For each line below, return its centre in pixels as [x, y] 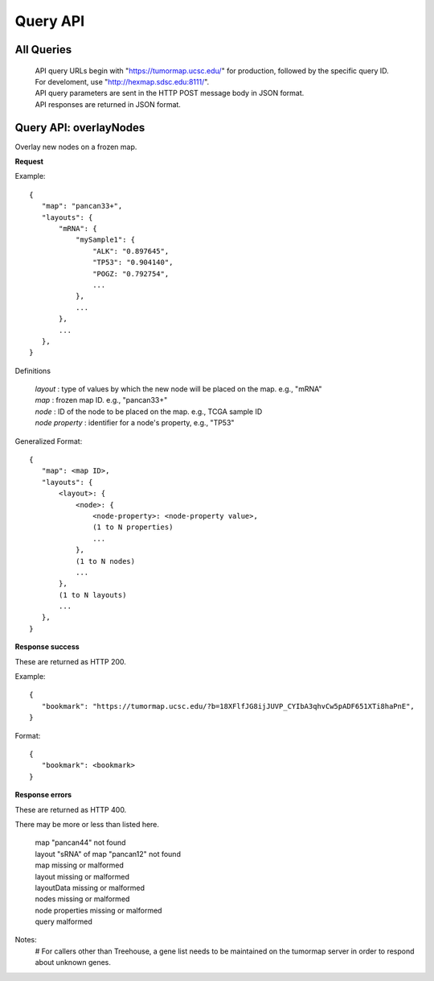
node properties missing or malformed [98, 910]
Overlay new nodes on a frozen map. [76, 147]
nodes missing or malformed [82, 899]
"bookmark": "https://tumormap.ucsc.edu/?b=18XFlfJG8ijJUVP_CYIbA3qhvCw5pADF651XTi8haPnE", [228, 706]
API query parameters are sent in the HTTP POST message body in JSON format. [170, 93]
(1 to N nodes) [105, 561]
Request [29, 162]
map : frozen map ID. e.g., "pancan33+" [101, 400]
